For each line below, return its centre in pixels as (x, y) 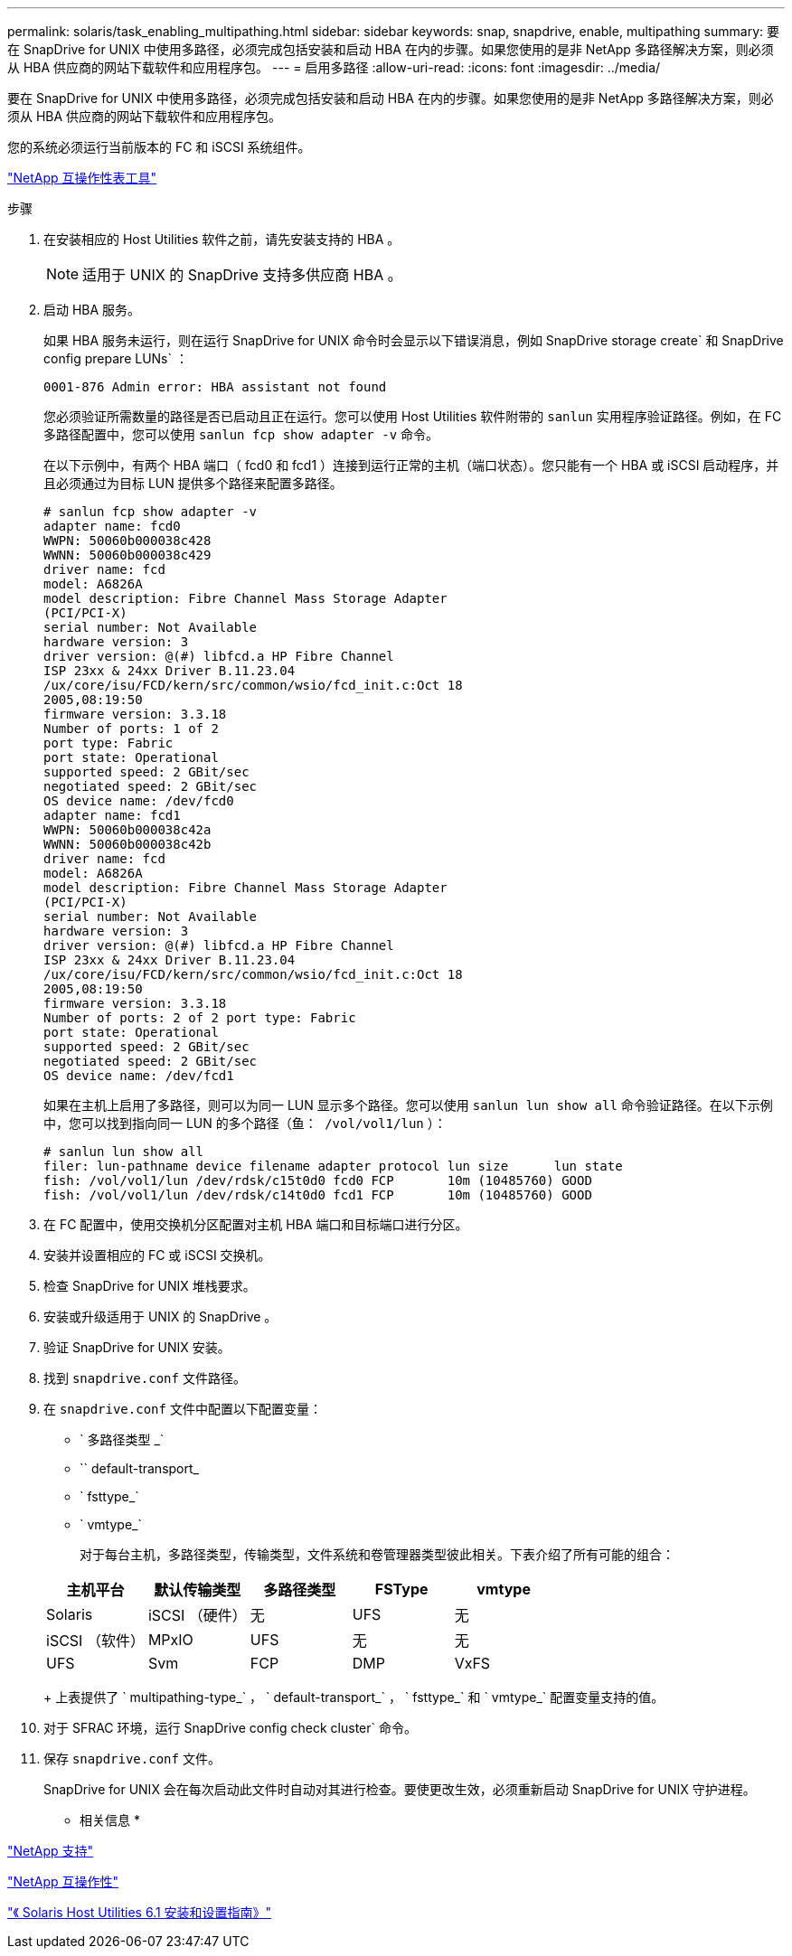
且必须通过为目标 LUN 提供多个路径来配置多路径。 (193, 483)
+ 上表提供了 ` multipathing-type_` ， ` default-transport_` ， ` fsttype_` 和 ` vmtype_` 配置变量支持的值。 (354, 1697)
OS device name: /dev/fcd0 (139, 801)
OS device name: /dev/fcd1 (139, 1076)
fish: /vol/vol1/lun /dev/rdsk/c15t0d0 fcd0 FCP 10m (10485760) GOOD (318, 1180)
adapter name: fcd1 (112, 815)
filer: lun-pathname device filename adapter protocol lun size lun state (333, 1166)
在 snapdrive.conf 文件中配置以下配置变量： (183, 1409)
